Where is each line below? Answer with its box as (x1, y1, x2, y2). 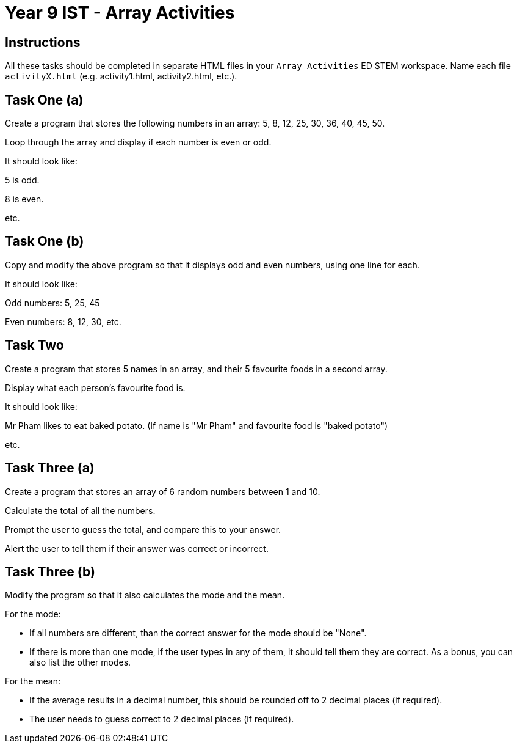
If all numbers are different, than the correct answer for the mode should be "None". (29, 628, 367, 639)
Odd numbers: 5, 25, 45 (5, 297, 100, 308)
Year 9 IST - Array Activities (5, 2, 235, 23)
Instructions (5, 34, 81, 50)
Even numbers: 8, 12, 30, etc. (5, 316, 121, 327)
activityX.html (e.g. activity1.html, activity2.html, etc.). (5, 71, 237, 82)
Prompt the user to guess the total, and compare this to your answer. (5, 524, 281, 535)
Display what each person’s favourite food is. (5, 382, 186, 393)
